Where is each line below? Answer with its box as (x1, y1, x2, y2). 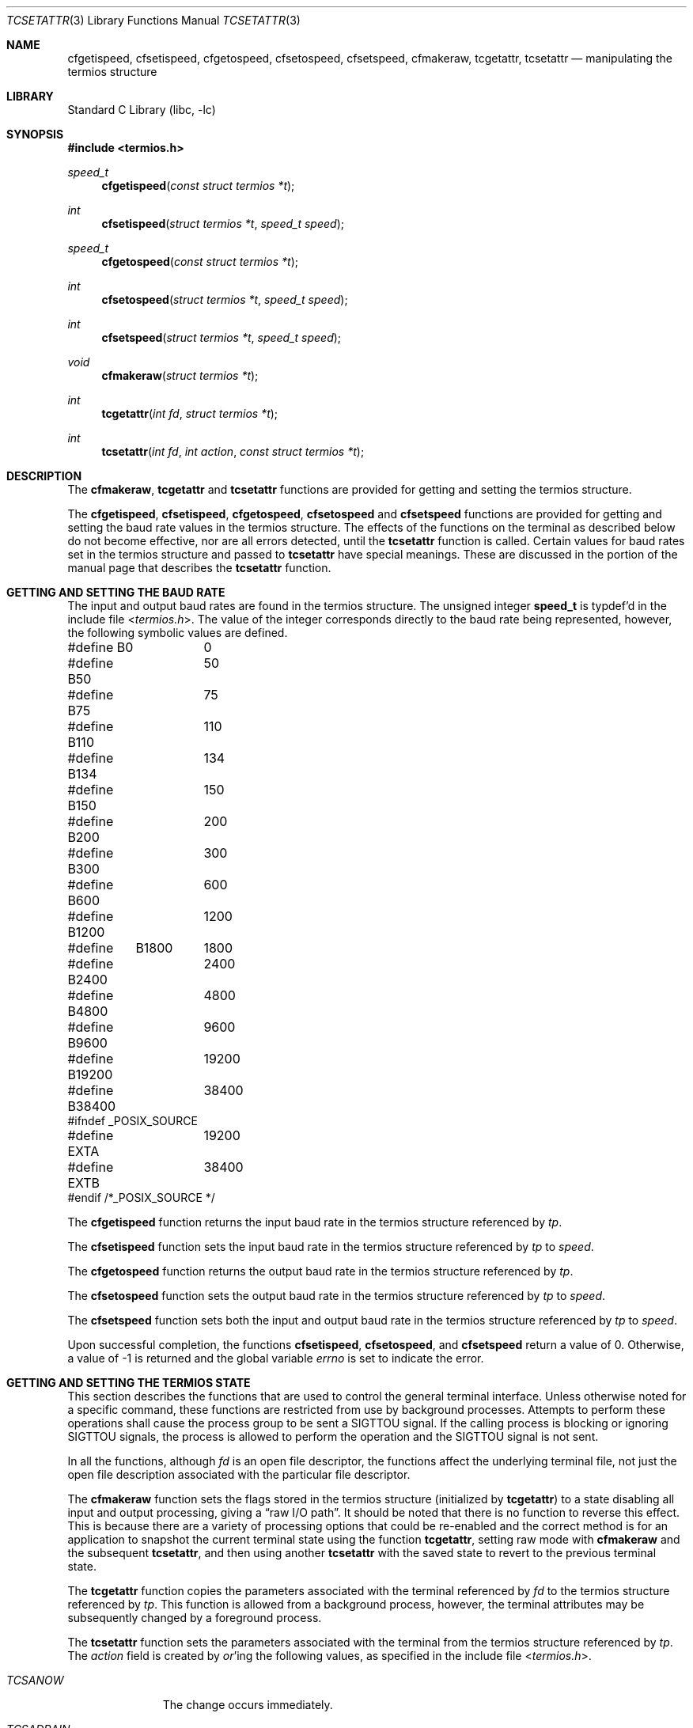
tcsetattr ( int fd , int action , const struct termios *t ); (101, 445, 365, 458)
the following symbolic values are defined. (67, 626, 288, 639)
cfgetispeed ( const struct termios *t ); (101, 179, 295, 192)
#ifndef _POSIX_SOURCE (67, 1114, 198, 1127)
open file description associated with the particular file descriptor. (67, 1468, 411, 1481)
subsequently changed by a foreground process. (67, 1611, 322, 1624)
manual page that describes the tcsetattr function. (67, 561, 331, 574)
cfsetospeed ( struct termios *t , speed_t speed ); (101, 293, 348, 306)
